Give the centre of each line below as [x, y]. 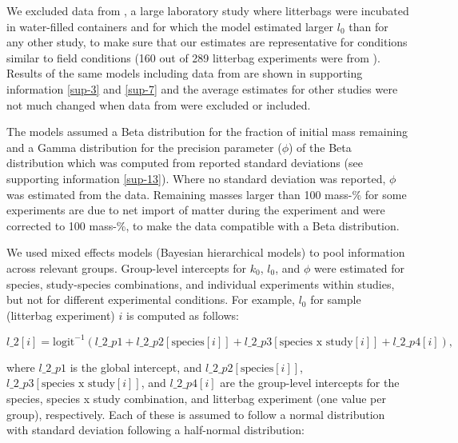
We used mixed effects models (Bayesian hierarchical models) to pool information [206, 252]
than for [368, 26]
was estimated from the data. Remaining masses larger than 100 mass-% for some [207, 194]
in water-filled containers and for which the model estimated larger [170, 26]
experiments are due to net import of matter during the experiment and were [196, 210]
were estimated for [359, 267]
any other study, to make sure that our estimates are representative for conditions [207, 42]
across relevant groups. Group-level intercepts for [127, 267]
